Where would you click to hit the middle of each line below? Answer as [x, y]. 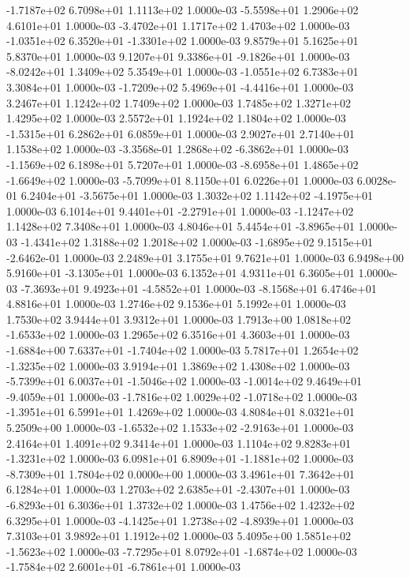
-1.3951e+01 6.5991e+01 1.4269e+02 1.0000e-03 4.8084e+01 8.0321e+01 [181, 412]
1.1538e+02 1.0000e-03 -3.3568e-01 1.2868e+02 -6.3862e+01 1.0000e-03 [177, 149]
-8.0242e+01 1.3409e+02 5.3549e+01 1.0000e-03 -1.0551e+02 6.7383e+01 [183, 71]
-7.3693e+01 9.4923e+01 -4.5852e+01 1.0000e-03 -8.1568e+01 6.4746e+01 [199, 288]
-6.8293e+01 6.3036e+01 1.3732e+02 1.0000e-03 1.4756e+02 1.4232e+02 [181, 505]
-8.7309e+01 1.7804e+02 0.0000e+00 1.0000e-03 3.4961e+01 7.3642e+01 [181, 473]
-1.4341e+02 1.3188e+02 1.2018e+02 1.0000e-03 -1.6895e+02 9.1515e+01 [197, 241]
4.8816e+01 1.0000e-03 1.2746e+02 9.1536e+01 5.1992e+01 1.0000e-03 [176, 304]
